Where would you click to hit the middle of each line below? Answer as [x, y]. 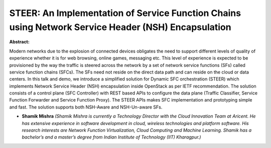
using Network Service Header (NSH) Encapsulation [120, 27]
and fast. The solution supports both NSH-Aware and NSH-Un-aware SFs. [86, 107]
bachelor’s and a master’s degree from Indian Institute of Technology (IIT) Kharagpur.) [111, 137]
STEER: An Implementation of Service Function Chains [125, 13]
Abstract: [19, 42]
